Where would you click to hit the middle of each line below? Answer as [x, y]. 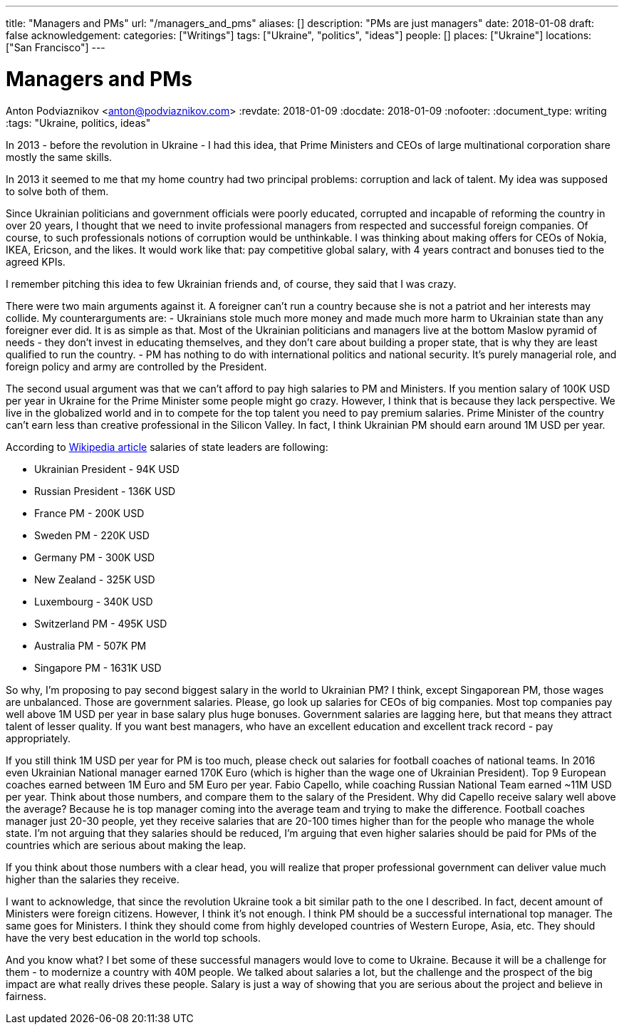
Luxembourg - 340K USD [94, 601]
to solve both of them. [57, 191]
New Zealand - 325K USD [95, 579]
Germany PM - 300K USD [95, 557]
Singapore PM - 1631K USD [98, 667]
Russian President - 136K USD [105, 491]
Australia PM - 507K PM [90, 645]
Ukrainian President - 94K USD [107, 469]
